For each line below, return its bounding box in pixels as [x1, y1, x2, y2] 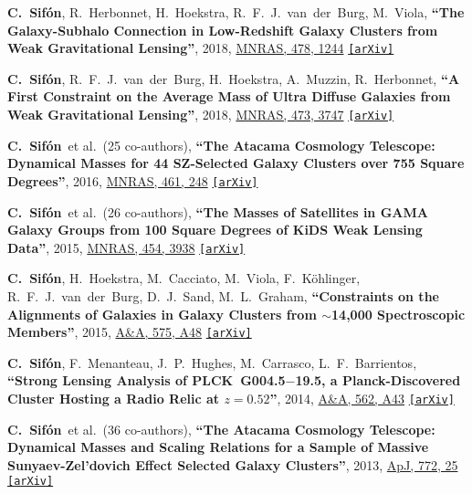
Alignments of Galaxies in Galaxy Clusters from [7, 304, 317, 323]
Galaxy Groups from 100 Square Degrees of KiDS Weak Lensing [7, 220, 423, 239]
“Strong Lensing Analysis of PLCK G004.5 [7, 371, 286, 390]
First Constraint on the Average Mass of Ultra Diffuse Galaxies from [7, 87, 451, 106]
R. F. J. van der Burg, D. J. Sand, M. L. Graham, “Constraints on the [7, 286, 439, 305]
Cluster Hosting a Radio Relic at [7, 389, 220, 407]
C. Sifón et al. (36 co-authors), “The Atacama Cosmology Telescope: [7, 419, 435, 438]
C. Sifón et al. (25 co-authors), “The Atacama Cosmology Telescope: [7, 135, 435, 154]
